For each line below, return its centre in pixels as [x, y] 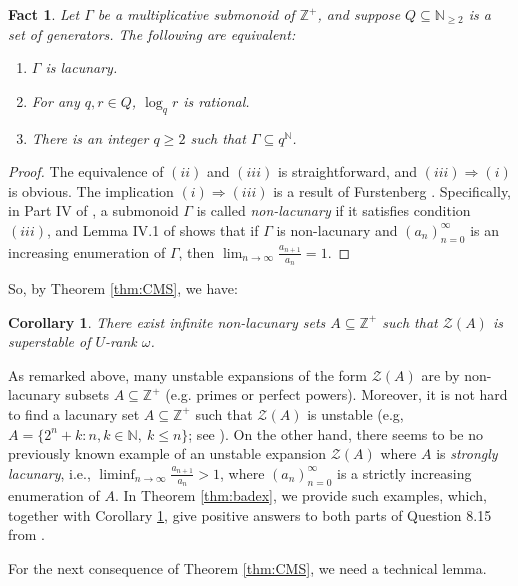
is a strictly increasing [404, 472]
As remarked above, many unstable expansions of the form [187, 374]
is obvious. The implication [91, 190]
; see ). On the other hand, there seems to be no [335, 433]
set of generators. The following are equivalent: [152, 33]
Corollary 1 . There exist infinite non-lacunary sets [167, 321]
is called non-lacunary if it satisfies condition [333, 210]
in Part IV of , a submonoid [93, 210]
